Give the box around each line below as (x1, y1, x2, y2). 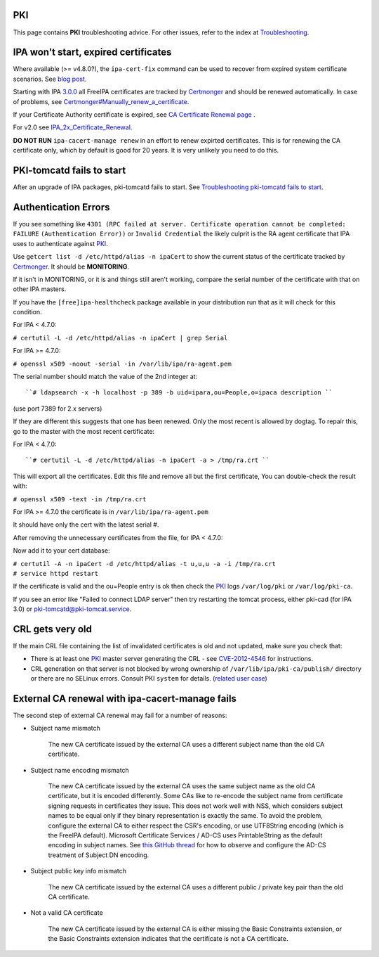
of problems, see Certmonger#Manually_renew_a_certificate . (13, 97, 189, 105)
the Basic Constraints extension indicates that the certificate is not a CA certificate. (48, 934, 288, 943)
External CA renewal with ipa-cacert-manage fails (13, 693, 237, 705)
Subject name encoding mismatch (30, 766, 129, 774)
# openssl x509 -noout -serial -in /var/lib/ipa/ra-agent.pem (13, 359, 232, 368)
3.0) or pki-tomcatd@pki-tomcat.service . (13, 605, 132, 613)
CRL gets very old (13, 623, 93, 635)
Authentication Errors (13, 201, 110, 213)
